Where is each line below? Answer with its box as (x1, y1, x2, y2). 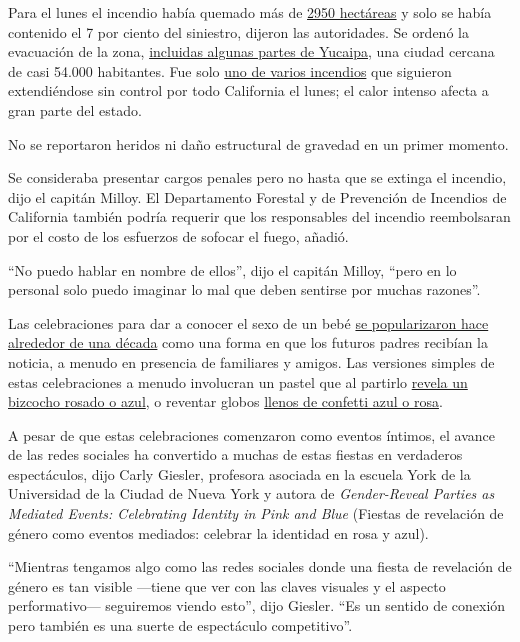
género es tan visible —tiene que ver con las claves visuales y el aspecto (8, 575, 446, 596)
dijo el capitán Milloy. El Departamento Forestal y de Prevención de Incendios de (8, 186, 507, 207)
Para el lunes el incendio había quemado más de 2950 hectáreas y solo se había (8, 2, 492, 22)
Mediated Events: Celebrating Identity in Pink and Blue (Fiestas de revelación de (8, 503, 504, 524)
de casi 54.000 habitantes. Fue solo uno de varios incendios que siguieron (8, 60, 452, 81)
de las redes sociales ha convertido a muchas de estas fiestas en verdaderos (8, 444, 463, 465)
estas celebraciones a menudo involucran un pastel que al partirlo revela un (8, 371, 468, 392)
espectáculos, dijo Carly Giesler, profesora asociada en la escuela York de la (8, 463, 471, 484)
